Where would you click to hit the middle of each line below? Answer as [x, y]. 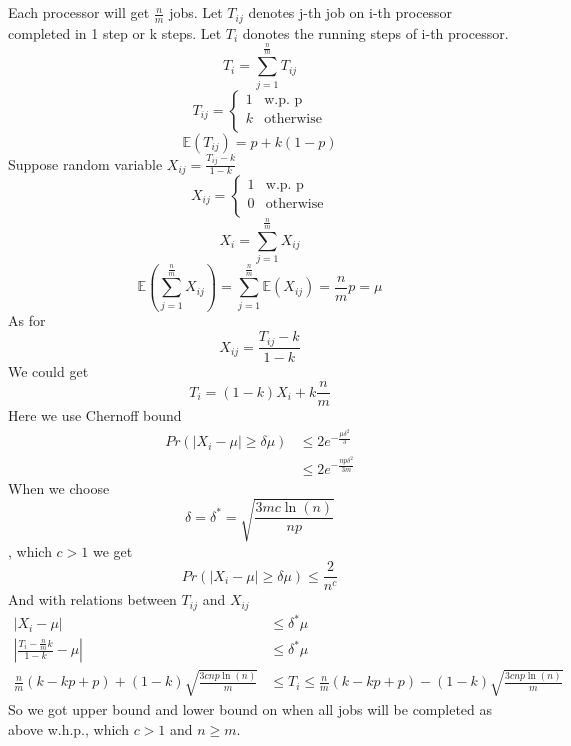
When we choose [59, 487]
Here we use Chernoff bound [95, 415]
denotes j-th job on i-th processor [350, 12]
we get [112, 550]
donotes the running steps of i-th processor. [375, 32]
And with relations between [92, 599]
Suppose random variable [85, 163]
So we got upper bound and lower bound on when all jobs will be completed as [250, 708]
